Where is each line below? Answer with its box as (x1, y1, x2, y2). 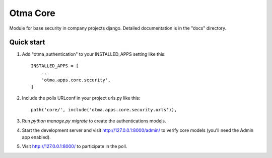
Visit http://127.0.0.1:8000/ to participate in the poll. (22, 143, 127, 149)
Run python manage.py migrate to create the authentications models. (22, 118, 166, 124)
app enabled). (22, 134, 51, 140)
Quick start (9, 38, 45, 47)
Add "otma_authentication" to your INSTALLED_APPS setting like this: (22, 51, 166, 57)
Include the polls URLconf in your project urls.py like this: (22, 95, 141, 101)
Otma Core (9, 8, 55, 19)
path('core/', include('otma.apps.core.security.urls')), (31, 107, 177, 112)
